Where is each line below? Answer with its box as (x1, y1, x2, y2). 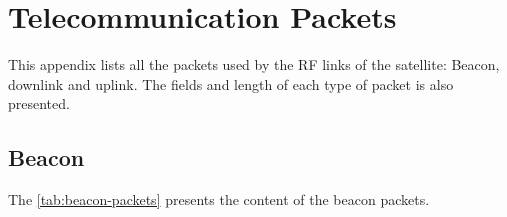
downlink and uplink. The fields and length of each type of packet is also (8, 73, 454, 94)
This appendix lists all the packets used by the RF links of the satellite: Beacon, (8, 54, 500, 75)
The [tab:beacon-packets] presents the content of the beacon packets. (8, 189, 430, 210)
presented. (8, 93, 70, 114)
